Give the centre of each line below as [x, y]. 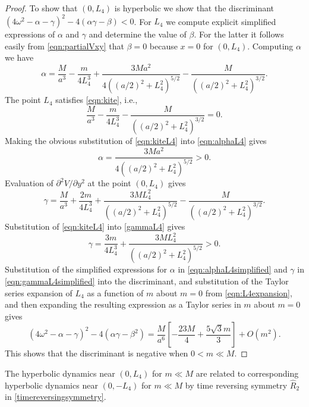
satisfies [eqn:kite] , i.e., [97, 100]
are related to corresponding [247, 373]
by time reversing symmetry [236, 385]
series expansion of [39, 292]
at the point [109, 183]
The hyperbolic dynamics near [60, 373]
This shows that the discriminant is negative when [97, 353]
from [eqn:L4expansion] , [249, 292]
